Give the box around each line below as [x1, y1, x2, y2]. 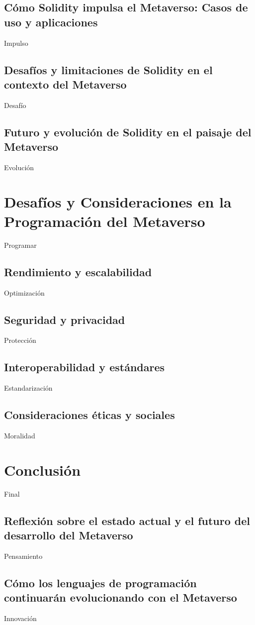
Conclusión [4, 459, 81, 480]
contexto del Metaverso [4, 76, 127, 92]
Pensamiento [4, 550, 43, 561]
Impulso [4, 37, 28, 48]
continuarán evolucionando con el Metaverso [4, 590, 237, 605]
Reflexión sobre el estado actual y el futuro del [4, 513, 251, 528]
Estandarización [4, 383, 53, 393]
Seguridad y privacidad [4, 312, 125, 327]
